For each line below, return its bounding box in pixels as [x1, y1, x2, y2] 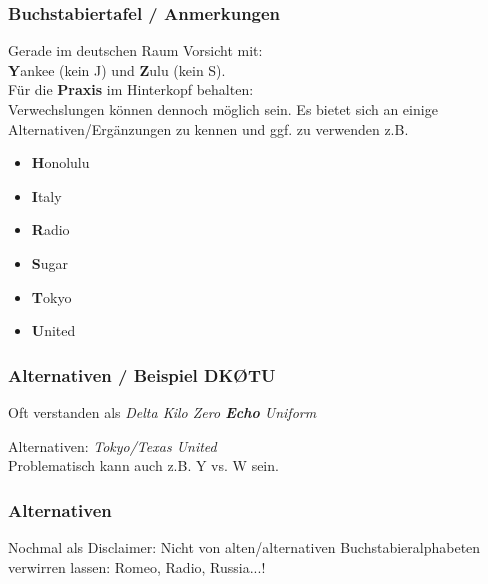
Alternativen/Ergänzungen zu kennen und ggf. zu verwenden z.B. [8, 118, 409, 139]
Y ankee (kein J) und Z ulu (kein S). [8, 59, 226, 80]
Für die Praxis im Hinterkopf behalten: [8, 79, 254, 100]
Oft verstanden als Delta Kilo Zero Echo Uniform [8, 401, 317, 422]
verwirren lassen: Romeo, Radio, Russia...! [8, 556, 266, 577]
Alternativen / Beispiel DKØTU [8, 362, 276, 387]
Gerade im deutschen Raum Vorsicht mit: [8, 40, 263, 61]
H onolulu [31, 152, 90, 173]
